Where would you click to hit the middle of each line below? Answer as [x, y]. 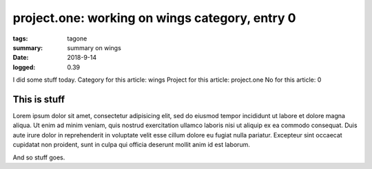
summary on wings [94, 47]
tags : [20, 38]
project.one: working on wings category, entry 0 [154, 18]
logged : [24, 67]
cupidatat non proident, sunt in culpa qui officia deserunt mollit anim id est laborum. [132, 145]
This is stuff [39, 99]
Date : [21, 58]
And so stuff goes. [39, 157]
